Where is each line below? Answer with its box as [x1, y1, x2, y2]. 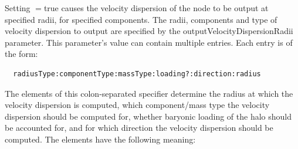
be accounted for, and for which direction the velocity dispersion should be [5, 121, 273, 134]
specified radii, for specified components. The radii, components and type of [5, 13, 277, 25]
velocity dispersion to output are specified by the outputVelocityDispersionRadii [5, 25, 293, 37]
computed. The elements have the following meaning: [5, 133, 196, 145]
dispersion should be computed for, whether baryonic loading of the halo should [5, 110, 292, 122]
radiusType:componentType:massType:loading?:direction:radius [13, 69, 261, 78]
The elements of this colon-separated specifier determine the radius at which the [5, 87, 293, 99]
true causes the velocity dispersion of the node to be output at [43, 2, 269, 13]
